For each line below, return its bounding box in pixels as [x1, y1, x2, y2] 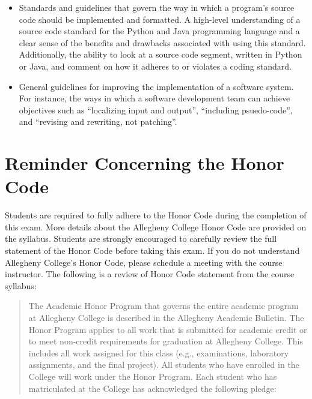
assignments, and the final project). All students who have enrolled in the [28, 358, 299, 371]
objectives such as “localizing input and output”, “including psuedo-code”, [19, 103, 293, 116]
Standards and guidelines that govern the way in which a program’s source [19, 1, 295, 13]
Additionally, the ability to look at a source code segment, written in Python [19, 48, 302, 61]
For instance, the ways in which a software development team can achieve [19, 92, 290, 104]
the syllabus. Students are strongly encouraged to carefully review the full [5, 232, 277, 245]
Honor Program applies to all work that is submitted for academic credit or [28, 323, 307, 335]
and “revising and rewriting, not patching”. [19, 115, 177, 128]
